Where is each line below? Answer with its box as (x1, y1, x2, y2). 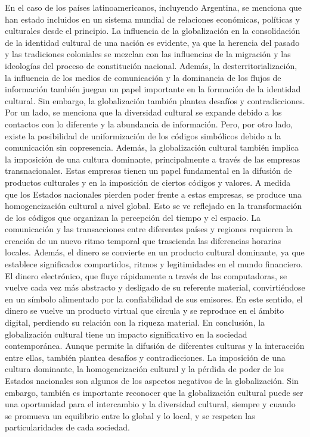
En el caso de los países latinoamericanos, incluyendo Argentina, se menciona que (5, 1, 302, 13)
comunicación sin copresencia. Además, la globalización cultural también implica (5, 141, 299, 154)
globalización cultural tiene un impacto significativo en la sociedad (5, 327, 247, 340)
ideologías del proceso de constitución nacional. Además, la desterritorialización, (5, 59, 297, 71)
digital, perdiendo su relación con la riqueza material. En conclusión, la (5, 316, 265, 329)
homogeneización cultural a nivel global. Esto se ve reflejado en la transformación (5, 199, 302, 212)
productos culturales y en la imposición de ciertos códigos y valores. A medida (5, 176, 291, 188)
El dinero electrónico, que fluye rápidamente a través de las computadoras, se (5, 269, 287, 282)
